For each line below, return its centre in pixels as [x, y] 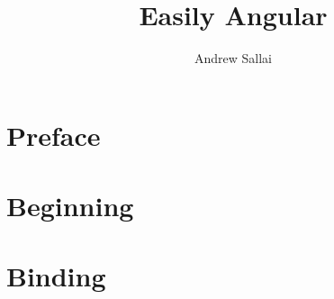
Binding [56, 276]
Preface [54, 135]
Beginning [70, 206]
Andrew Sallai [233, 58]
